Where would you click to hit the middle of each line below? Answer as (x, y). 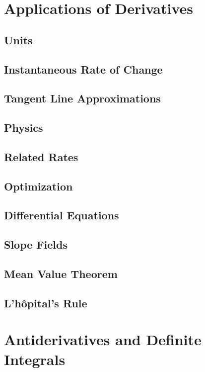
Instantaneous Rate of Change (83, 69)
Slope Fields (36, 244)
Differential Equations (62, 215)
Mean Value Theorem (61, 274)
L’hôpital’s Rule (46, 303)
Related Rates (41, 156)
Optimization (38, 186)
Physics (24, 128)
